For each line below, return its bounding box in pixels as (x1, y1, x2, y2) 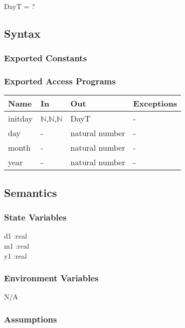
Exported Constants (4, 52, 87, 64)
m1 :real (4, 241, 29, 251)
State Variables (4, 211, 67, 224)
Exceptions (133, 97, 177, 110)
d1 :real (4, 231, 27, 241)
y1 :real (4, 250, 27, 261)
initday (8, 113, 33, 125)
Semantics (4, 184, 57, 200)
